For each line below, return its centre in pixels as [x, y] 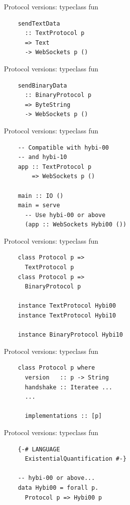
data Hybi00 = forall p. [58, 488]
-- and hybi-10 [42, 157]
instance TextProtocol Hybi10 [67, 316]
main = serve [39, 205]
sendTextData [39, 23]
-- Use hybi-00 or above [65, 215]
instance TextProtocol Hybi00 [67, 306]
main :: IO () [41, 196]
